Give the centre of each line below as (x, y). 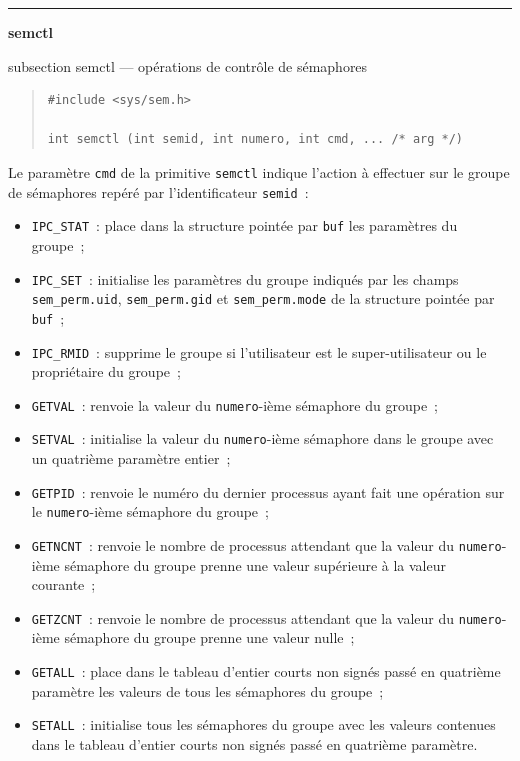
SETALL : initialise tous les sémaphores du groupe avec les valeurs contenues (263, 724)
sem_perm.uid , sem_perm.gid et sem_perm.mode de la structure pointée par (263, 298)
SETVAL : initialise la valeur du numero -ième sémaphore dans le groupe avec (262, 438)
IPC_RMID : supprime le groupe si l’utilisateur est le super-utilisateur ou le (259, 351)
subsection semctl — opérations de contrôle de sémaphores (188, 65)
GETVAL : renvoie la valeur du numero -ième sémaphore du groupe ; (234, 404)
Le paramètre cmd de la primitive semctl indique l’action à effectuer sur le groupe (259, 171)
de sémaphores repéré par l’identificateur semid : (158, 191)
